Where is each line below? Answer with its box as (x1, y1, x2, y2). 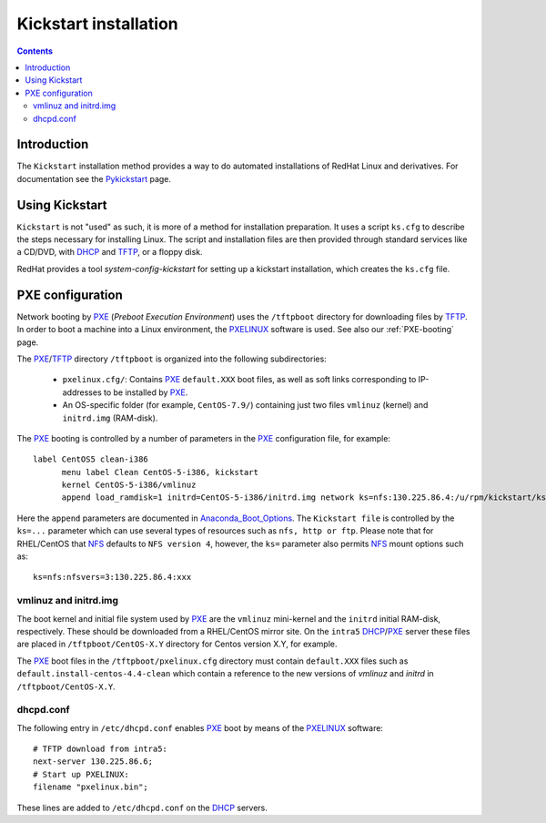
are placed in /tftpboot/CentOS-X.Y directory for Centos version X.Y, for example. (16, 638, 338, 650)
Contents (16, 46, 54, 56)
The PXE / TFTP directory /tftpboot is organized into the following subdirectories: (16, 353, 327, 364)
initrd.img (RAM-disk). (62, 412, 158, 423)
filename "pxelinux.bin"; (33, 782, 149, 792)
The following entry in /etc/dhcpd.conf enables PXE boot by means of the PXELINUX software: (16, 722, 384, 733)
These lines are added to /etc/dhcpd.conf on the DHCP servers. (16, 802, 268, 813)
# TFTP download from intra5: (33, 744, 168, 755)
